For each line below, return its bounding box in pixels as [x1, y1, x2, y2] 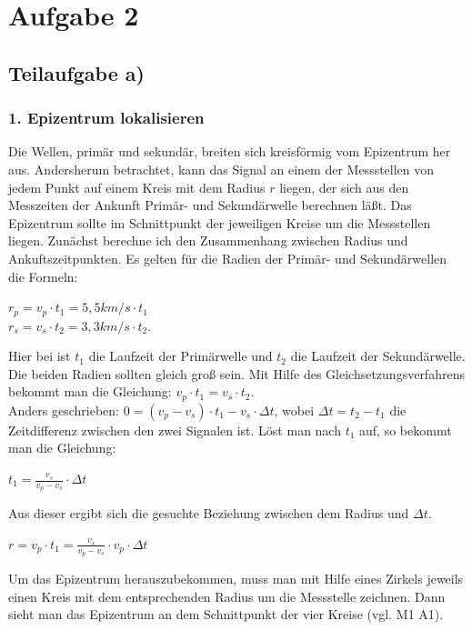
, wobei [274, 400, 315, 419]
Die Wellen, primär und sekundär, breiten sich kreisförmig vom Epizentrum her [8, 142, 451, 161]
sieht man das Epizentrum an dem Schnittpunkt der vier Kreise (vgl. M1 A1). [8, 605, 444, 624]
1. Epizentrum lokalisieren [8, 106, 205, 129]
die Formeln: [8, 266, 78, 285]
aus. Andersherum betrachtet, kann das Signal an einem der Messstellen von [8, 159, 435, 178]
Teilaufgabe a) [8, 58, 145, 86]
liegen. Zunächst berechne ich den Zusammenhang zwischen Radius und [8, 231, 408, 250]
